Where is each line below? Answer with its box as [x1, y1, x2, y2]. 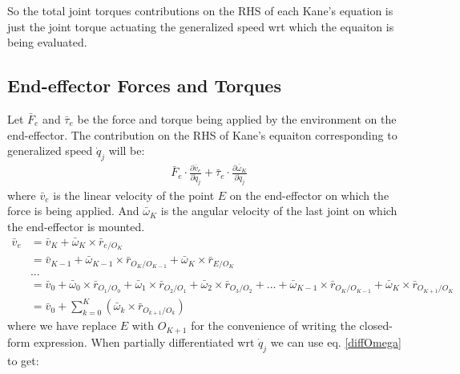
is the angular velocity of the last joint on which [160, 202, 397, 219]
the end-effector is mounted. [7, 217, 145, 234]
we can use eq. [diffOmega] [270, 333, 401, 350]
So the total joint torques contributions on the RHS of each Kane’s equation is [7, 2, 393, 18]
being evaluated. [7, 34, 87, 51]
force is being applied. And [7, 202, 139, 219]
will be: [108, 142, 145, 159]
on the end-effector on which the [229, 186, 389, 203]
